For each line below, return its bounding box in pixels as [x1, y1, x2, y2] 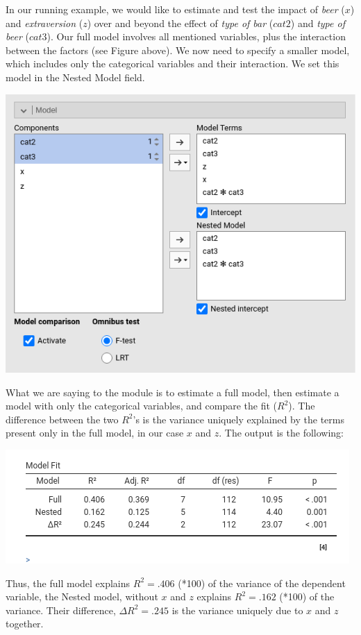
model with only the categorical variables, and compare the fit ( [6, 398, 278, 413]
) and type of [290, 15, 345, 30]
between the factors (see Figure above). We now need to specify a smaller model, [6, 42, 350, 57]
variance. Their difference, [6, 602, 116, 617]
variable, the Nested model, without [6, 589, 158, 604]
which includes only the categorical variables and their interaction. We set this [6, 56, 339, 71]
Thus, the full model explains [6, 575, 131, 590]
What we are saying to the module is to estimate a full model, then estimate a [6, 384, 339, 399]
